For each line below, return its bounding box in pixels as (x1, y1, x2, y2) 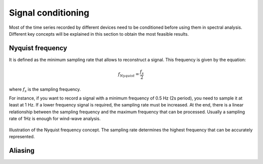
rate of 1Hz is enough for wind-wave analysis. (9, 116, 101, 122)
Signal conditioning (9, 7, 90, 18)
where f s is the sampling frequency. (9, 86, 81, 93)
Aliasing (9, 146, 35, 155)
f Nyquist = (117, 71, 139, 78)
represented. (9, 133, 35, 139)
